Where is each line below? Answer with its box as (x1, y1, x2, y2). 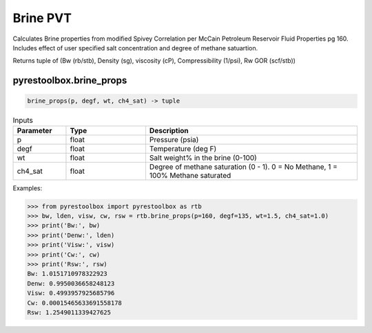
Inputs (12, 115, 34, 125)
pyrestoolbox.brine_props (12, 74, 127, 86)
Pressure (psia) (149, 134, 199, 144)
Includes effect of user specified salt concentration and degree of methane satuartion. (12, 43, 258, 52)
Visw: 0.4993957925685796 (27, 290, 115, 297)
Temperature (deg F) (149, 143, 217, 153)
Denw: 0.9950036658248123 (27, 279, 115, 287)
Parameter (17, 125, 52, 135)
